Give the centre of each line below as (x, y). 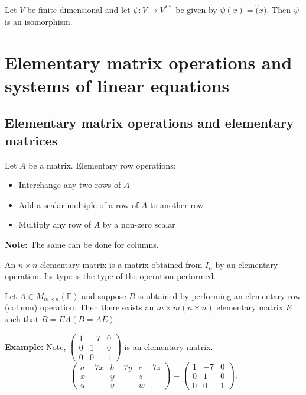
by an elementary (247, 264)
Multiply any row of (55, 224)
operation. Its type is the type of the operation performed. (110, 276)
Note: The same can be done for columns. (82, 244)
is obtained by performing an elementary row (219, 295)
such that (22, 318)
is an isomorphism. (39, 21)
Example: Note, (35, 346)
